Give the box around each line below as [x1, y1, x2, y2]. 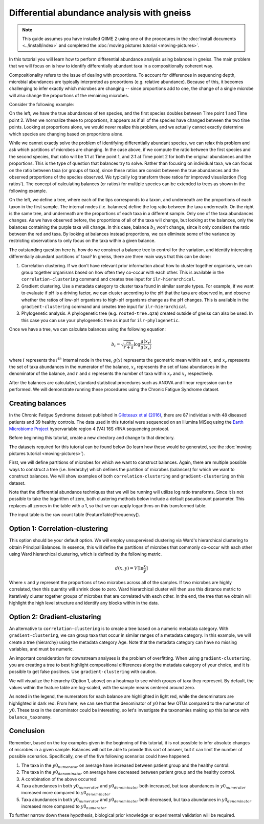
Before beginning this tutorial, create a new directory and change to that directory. [9, 435, 175, 441]
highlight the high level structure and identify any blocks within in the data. [9, 600, 159, 606]
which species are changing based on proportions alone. [9, 131, 124, 137]
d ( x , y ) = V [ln [115, 565, 144, 571]
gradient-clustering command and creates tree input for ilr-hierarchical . [21, 304, 188, 309]
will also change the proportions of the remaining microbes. [9, 92, 129, 98]
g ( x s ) [140, 345, 152, 351]
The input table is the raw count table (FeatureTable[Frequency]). [9, 512, 140, 518]
